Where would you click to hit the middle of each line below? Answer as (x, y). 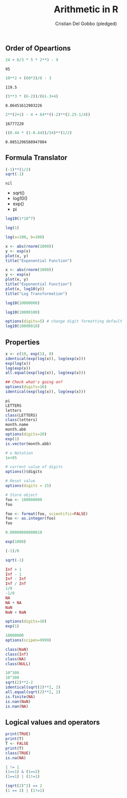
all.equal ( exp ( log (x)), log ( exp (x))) (46, 373)
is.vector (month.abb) (28, 444)
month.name (17, 425)
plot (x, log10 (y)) (25, 289)
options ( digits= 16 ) (26, 387)
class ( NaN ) (17, 649)
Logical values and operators (52, 722)
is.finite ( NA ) (20, 697)
